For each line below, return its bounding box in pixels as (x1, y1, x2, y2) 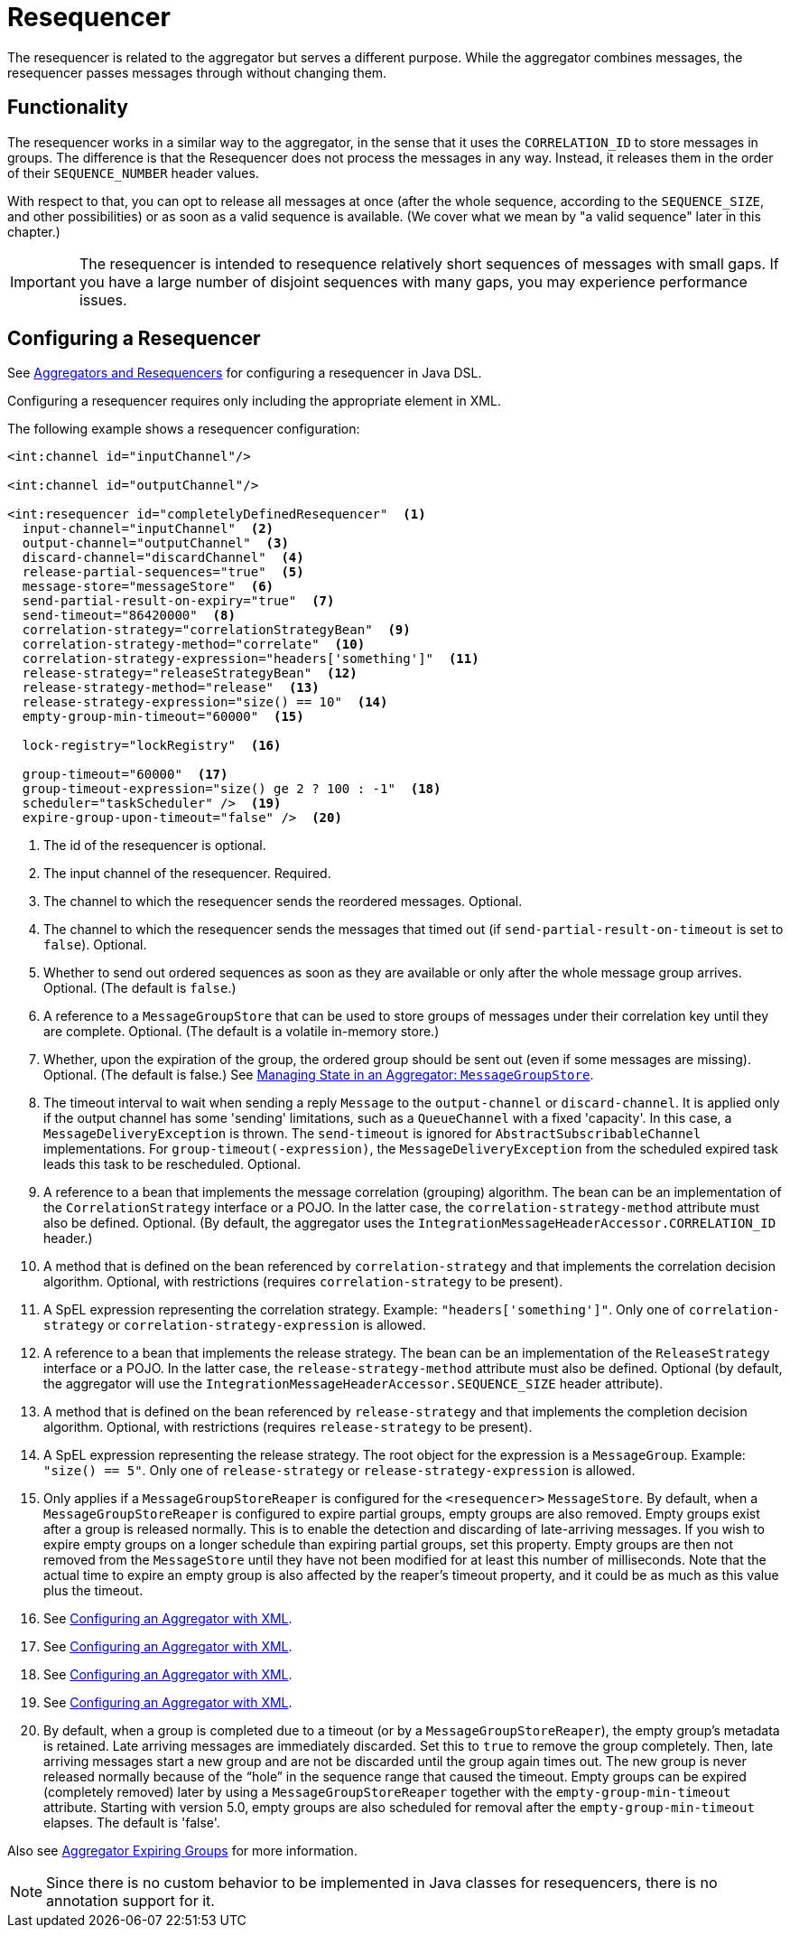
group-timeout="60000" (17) (22, 767, 228, 782)
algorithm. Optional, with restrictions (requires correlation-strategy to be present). (43, 1274, 563, 1290)
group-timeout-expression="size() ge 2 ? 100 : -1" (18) (22, 781, 441, 797)
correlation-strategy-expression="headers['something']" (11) (22, 651, 479, 667)
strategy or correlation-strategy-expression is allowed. (43, 1317, 426, 1333)
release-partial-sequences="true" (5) (22, 565, 304, 580)
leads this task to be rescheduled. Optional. (43, 1156, 302, 1173)
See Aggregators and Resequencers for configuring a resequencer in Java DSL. (7, 365, 482, 381)
